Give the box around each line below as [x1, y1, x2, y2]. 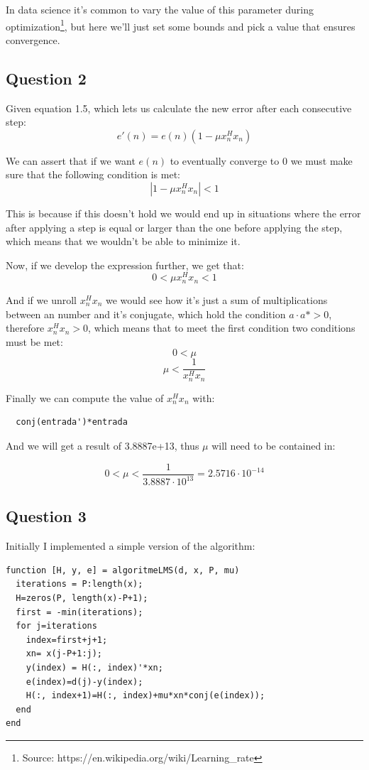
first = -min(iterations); [16, 607, 143, 617]
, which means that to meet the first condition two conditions [88, 320, 356, 335]
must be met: [6, 334, 63, 349]
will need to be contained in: [211, 438, 336, 452]
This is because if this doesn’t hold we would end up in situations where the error [6, 206, 361, 221]
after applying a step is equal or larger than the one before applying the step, [6, 219, 343, 234]
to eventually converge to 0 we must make [170, 153, 353, 168]
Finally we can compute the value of [6, 390, 164, 405]
